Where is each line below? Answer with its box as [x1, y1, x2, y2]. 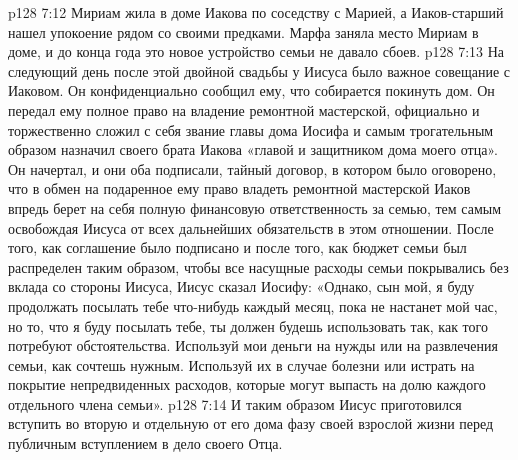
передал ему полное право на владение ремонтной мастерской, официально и [8, 99, 480, 120]
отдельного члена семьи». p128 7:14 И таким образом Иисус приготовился [8, 393, 462, 414]
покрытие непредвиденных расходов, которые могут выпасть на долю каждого [8, 374, 486, 395]
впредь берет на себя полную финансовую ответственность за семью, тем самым [8, 197, 502, 218]
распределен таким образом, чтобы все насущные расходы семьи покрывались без [8, 256, 509, 277]
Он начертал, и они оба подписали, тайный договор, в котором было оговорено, [8, 158, 497, 179]
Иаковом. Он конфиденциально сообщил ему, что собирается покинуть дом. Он [8, 80, 495, 101]
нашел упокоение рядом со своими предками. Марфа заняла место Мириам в [8, 21, 479, 42]
